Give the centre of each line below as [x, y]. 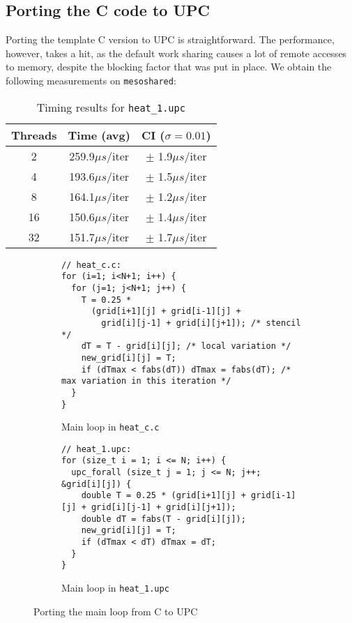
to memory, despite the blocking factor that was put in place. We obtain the [169, 67]
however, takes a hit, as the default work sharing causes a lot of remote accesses [176, 53]
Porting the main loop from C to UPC [116, 611]
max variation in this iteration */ [146, 381]
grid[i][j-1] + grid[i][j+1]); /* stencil [201, 323]
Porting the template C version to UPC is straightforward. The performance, [170, 39]
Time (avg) [99, 135]
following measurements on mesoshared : [91, 80]
